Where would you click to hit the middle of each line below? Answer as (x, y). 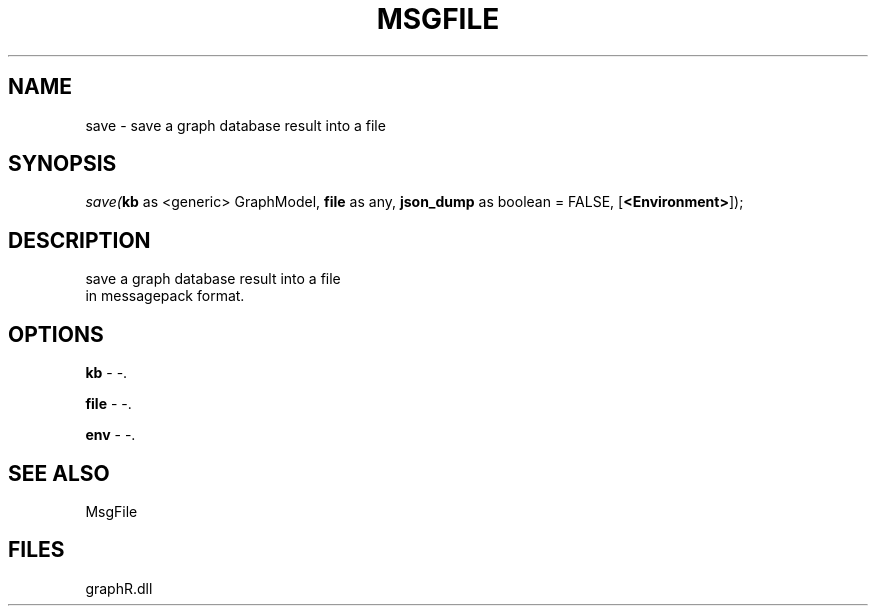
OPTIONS (56, 334)
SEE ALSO (59, 473)
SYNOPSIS (62, 164)
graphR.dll (119, 588)
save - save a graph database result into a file (235, 125)
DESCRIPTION (79, 240)
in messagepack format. (165, 296)
